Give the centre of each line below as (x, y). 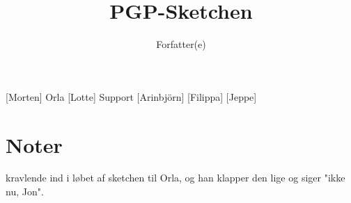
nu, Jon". (25, 192)
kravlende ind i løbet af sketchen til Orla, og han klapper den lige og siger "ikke (175, 178)
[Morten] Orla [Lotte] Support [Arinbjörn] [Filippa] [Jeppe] (131, 96)
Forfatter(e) (181, 44)
